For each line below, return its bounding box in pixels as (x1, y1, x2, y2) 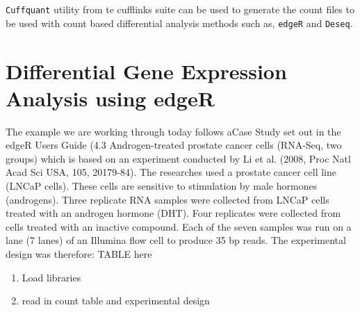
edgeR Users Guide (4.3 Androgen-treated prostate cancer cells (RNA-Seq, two (6, 138, 342, 152)
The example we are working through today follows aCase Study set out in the (6, 124, 341, 138)
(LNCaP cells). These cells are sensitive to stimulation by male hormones (6, 179, 318, 192)
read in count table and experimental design (22, 293, 210, 308)
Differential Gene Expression (6, 56, 287, 85)
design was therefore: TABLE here (6, 246, 152, 261)
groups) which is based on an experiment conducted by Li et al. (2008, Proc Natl (6, 151, 351, 165)
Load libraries (22, 270, 81, 284)
